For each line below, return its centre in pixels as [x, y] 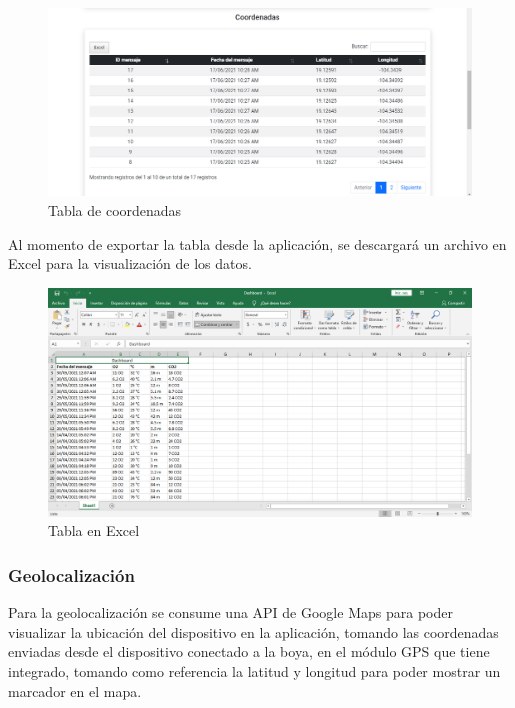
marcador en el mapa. [75, 690]
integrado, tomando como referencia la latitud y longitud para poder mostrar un [254, 670]
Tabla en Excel [94, 530]
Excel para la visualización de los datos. [130, 263]
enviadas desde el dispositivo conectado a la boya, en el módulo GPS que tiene [249, 651]
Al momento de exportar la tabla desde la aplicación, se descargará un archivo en [257, 243]
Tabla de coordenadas [115, 209]
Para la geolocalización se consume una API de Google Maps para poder [230, 612]
